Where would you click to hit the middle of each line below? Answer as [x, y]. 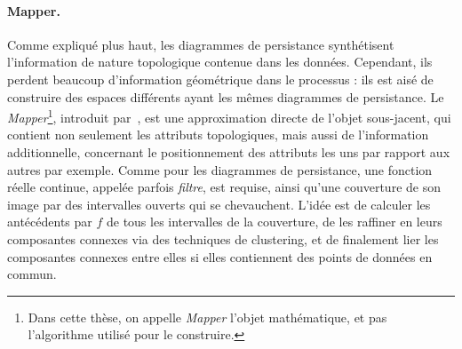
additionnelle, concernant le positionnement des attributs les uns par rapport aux [229, 152]
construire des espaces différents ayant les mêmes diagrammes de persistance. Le [226, 96]
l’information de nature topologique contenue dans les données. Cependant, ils [220, 62]
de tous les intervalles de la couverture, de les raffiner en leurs [274, 222]
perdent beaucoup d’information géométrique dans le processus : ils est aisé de [220, 79]
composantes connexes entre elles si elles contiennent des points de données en [220, 256]
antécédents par [50, 222]
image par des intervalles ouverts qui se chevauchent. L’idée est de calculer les [219, 204]
